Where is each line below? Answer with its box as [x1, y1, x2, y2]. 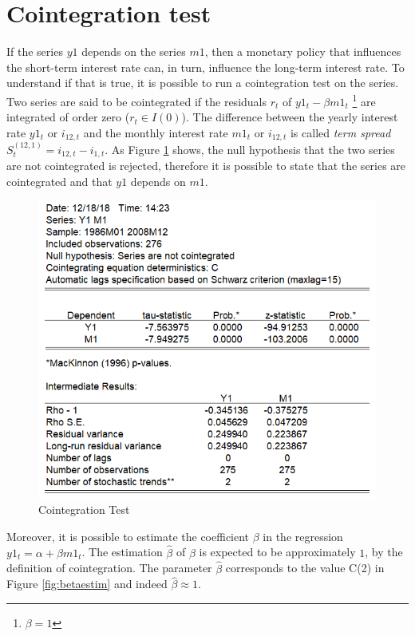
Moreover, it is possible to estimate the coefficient [6, 527, 250, 544]
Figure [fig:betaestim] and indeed [6, 575, 168, 592]
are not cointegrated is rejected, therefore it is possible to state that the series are [6, 157, 406, 174]
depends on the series [81, 43, 186, 60]
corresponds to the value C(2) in [225, 559, 385, 576]
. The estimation [81, 543, 163, 560]
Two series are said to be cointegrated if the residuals [6, 93, 267, 109]
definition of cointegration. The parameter [6, 559, 212, 576]
